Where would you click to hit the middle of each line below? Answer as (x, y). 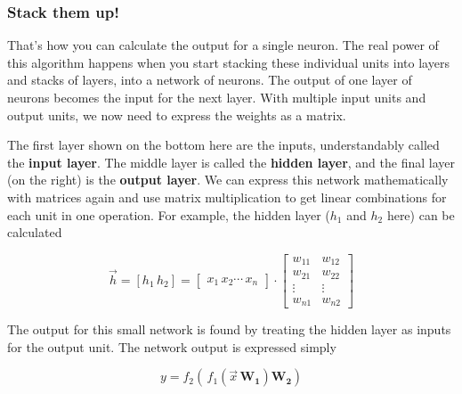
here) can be (421, 214)
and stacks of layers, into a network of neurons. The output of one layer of (210, 80)
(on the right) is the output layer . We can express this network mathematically (228, 180)
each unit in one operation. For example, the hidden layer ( (169, 214)
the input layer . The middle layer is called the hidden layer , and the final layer (231, 162)
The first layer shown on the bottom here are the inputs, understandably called (223, 145)
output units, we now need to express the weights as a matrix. (177, 115)
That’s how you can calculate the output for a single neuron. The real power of (223, 45)
